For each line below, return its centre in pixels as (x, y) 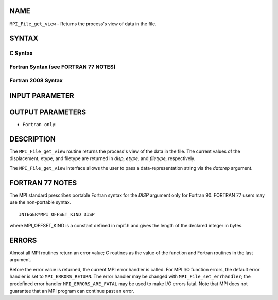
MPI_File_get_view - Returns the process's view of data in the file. (83, 24)
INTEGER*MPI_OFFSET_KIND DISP (57, 214)
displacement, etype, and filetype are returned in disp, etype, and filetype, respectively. (102, 158)
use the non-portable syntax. (40, 202)
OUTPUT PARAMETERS (48, 112)
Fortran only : (39, 125)
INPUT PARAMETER (42, 96)
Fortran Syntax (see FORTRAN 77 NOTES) (63, 67)
